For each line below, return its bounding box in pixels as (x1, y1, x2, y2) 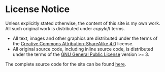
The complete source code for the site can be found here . (5, 61, 126, 67)
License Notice (5, 4, 70, 15)
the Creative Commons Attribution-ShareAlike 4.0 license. (12, 40, 134, 46)
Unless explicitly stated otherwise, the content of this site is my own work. (5, 20, 160, 26)
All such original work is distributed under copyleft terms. (5, 25, 125, 31)
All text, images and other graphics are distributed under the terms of (12, 35, 158, 41)
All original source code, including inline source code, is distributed (12, 46, 153, 52)
